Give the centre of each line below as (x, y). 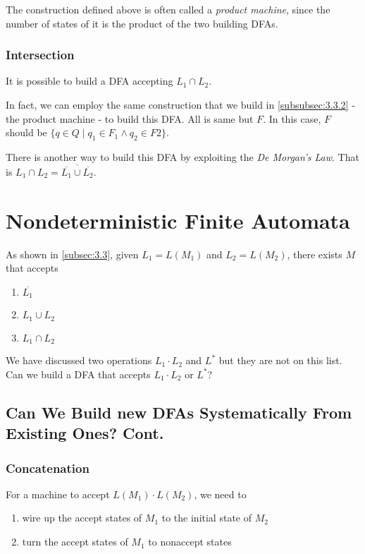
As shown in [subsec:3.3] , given (72, 254)
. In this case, (292, 118)
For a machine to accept (58, 494)
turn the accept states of (75, 542)
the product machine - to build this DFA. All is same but (130, 118)
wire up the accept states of (82, 518)
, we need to (220, 494)
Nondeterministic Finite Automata (178, 220)
